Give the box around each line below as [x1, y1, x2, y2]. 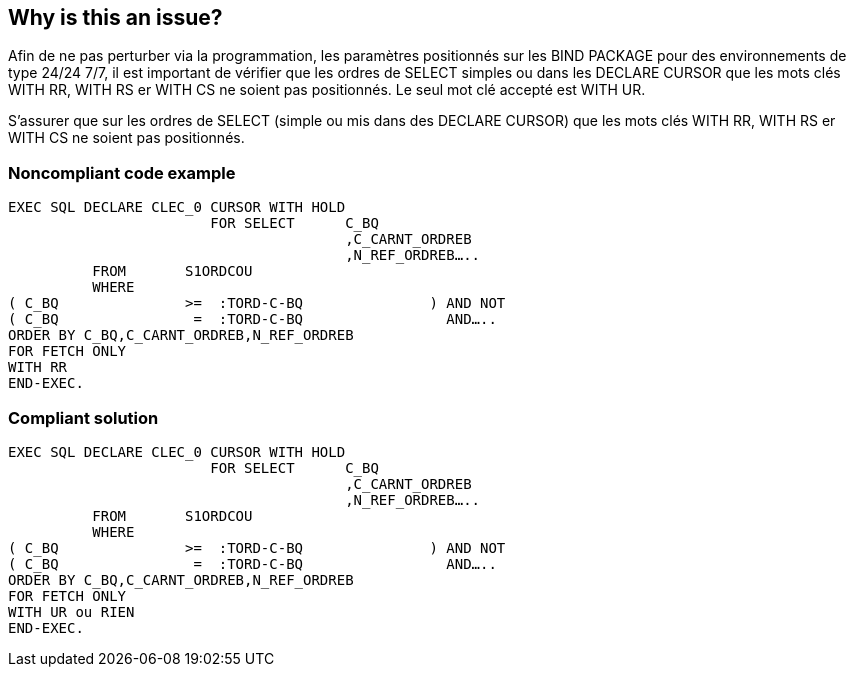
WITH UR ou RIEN [8, 603, 135, 620]
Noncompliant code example [8, 162, 236, 183]
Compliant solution [8, 407, 159, 428]
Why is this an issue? [8, 5, 223, 30]
